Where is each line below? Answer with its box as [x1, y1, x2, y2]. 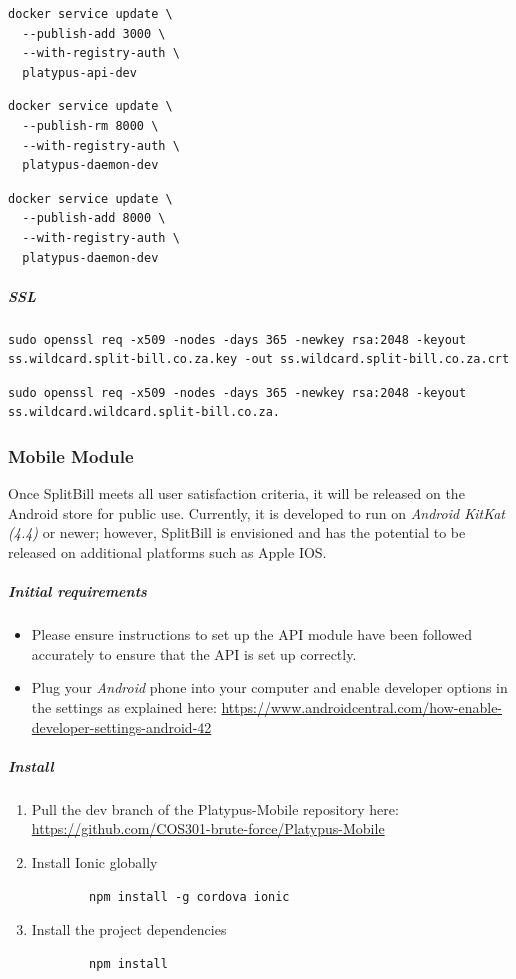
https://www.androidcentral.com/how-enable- [221, 697, 503, 717]
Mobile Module [8, 443, 134, 468]
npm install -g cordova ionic [89, 889, 290, 904]
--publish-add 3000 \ [22, 26, 166, 41]
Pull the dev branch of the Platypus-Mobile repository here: [31, 798, 399, 819]
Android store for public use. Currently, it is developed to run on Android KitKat [8, 502, 505, 523]
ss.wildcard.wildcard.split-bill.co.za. [8, 405, 281, 420]
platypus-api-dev [22, 65, 137, 80]
